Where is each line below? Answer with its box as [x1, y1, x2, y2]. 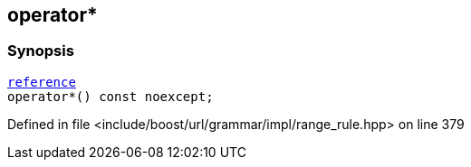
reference [7, 74, 76, 89]
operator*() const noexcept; [7, 88, 214, 104]
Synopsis [7, 42, 74, 60]
